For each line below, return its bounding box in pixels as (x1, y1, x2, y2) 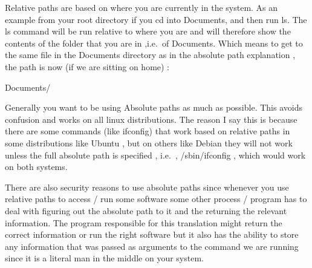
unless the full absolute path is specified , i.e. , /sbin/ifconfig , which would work (5, 148, 306, 161)
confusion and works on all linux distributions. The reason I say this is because (5, 113, 297, 125)
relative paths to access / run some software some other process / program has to (5, 192, 307, 205)
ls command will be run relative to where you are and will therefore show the (5, 25, 291, 38)
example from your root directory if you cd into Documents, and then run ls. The (5, 13, 307, 25)
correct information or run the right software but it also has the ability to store (5, 228, 299, 241)
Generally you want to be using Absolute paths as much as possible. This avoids (5, 101, 302, 114)
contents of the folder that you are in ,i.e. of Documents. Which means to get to (5, 36, 303, 49)
